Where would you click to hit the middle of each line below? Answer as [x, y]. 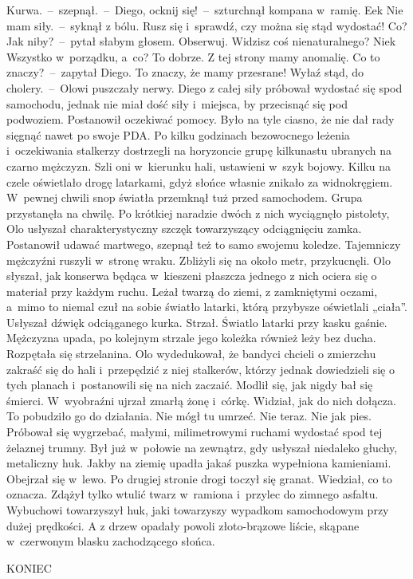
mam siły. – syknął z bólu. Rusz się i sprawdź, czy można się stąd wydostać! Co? [207, 25]
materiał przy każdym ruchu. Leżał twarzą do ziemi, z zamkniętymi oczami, [192, 291]
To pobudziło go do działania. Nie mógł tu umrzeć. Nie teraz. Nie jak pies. [189, 416]
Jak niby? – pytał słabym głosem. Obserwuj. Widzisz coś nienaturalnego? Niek [201, 41]
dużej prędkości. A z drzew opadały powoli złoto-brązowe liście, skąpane [183, 525]
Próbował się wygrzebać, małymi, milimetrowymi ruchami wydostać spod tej [195, 432]
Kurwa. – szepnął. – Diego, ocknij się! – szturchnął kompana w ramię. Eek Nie [205, 10]
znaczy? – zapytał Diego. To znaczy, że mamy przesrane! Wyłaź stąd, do [185, 72]
